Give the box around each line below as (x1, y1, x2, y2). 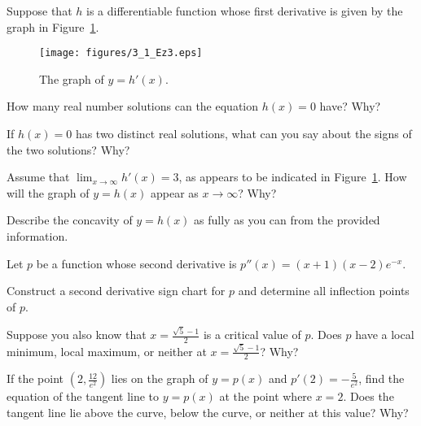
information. (7, 228, 68, 244)
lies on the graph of (111, 370, 208, 387)
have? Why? (319, 98, 381, 115)
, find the (358, 370, 405, 387)
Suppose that (7, 2, 72, 19)
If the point (7, 370, 64, 387)
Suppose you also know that (7, 326, 147, 343)
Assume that (7, 168, 70, 185)
